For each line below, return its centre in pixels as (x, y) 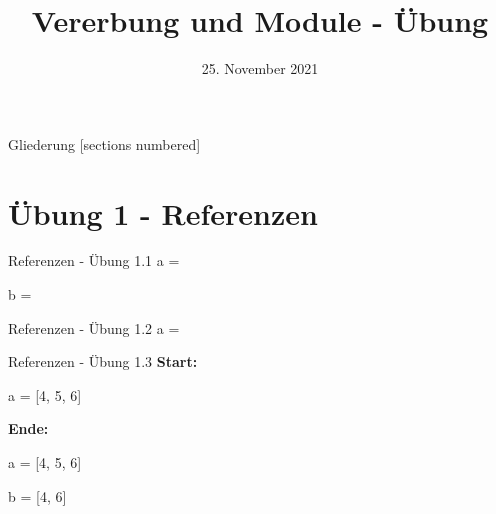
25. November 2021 (260, 68)
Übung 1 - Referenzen (163, 212)
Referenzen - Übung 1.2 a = (94, 327)
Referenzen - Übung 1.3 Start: (103, 361)
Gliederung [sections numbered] (104, 143)
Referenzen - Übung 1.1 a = (94, 260)
